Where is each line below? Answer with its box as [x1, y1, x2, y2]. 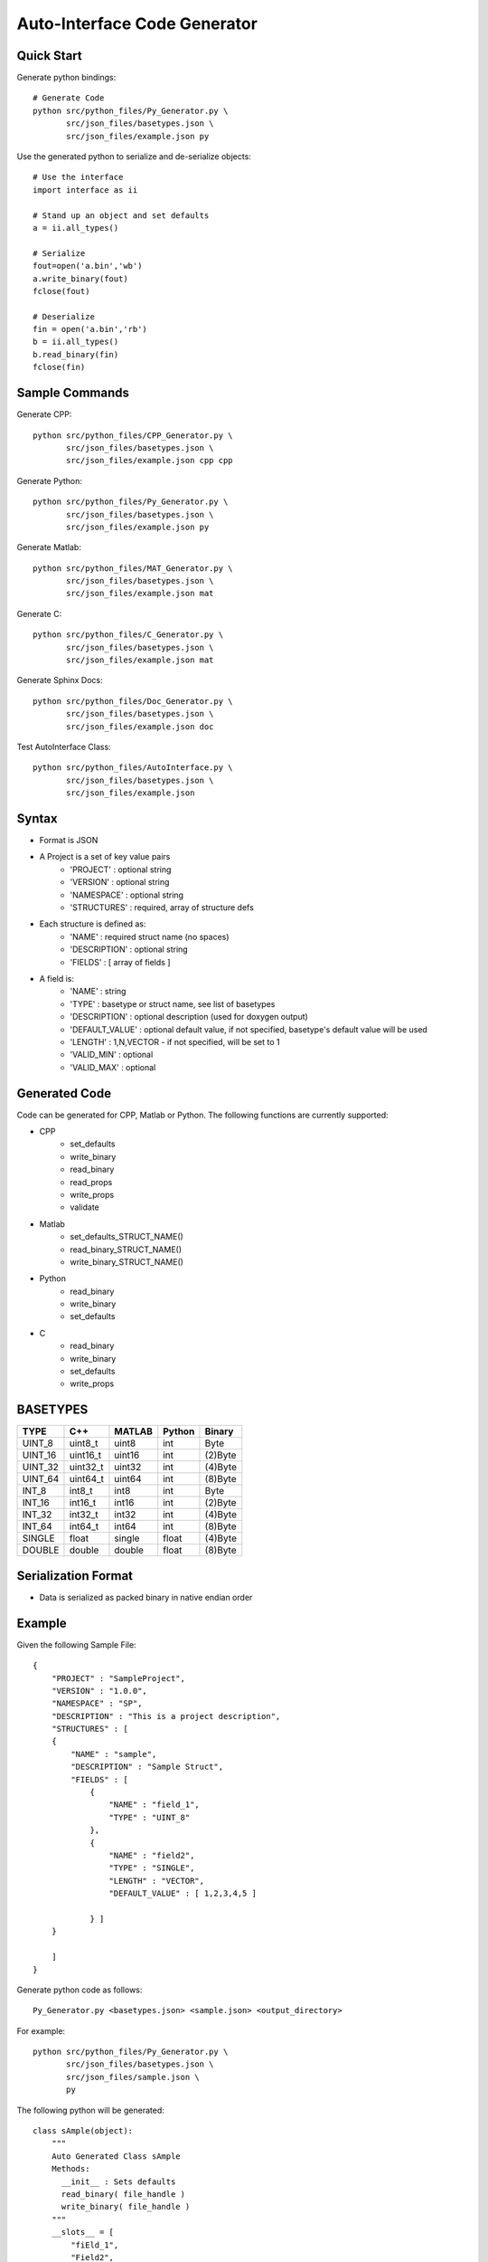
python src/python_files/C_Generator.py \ [33, 630, 224, 640]
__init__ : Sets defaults [61, 2176, 176, 2187]
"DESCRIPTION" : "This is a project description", [51, 1711, 281, 1721]
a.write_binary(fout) [33, 273, 128, 284]
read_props [70, 1176, 113, 1187]
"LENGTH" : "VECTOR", [108, 1876, 205, 1886]
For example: [16, 2025, 66, 2036]
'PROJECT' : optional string [70, 864, 172, 875]
